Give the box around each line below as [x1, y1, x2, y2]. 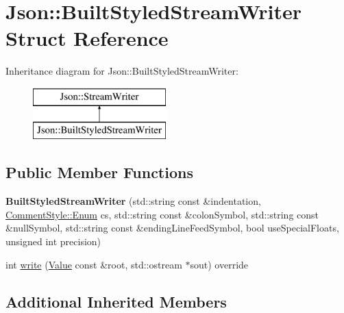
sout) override [190, 257, 249, 271]
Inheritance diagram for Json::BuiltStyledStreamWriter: [5, 64, 238, 78]
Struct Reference [5, 24, 169, 52]
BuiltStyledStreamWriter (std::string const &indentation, [5, 194, 261, 208]
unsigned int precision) [5, 234, 101, 249]
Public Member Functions [5, 162, 193, 183]
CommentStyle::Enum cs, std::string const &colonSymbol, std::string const [5, 207, 319, 221]
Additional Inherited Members [5, 290, 227, 312]
